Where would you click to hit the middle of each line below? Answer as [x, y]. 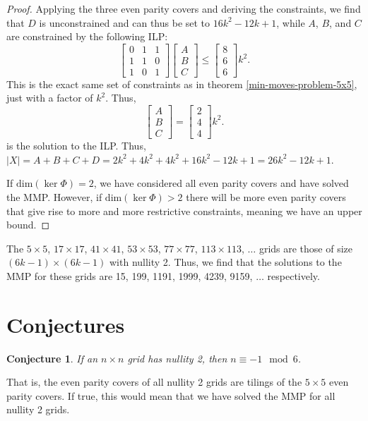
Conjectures [66, 324]
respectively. [293, 275]
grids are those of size [306, 248]
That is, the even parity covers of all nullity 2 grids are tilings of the [154, 382]
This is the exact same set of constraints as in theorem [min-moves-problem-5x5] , [182, 84]
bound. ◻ [28, 225]
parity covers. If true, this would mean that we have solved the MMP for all [171, 395]
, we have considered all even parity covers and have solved [221, 183]
